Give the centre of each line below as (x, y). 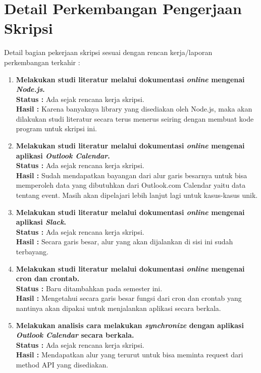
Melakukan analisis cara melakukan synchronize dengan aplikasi (130, 325)
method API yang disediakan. (62, 364)
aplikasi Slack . (41, 222)
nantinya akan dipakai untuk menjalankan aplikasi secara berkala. (118, 308)
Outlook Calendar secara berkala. (75, 335)
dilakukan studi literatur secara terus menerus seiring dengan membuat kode (135, 118)
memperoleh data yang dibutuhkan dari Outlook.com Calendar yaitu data (131, 185)
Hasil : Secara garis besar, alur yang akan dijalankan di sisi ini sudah (124, 242)
